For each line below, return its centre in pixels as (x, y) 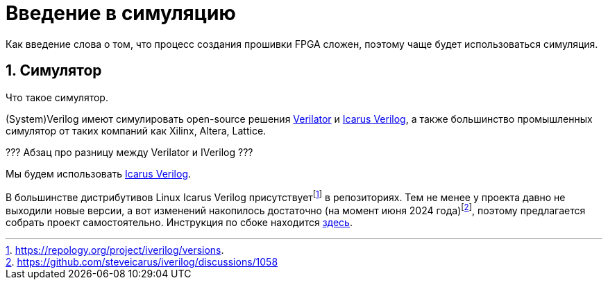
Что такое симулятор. (57, 97)
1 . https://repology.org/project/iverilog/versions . (115, 250)
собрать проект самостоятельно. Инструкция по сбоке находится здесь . (179, 222)
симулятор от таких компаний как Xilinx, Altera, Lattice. (136, 130)
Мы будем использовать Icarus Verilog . (99, 173)
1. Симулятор (54, 71)
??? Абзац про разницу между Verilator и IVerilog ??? (129, 152)
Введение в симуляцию (121, 13)
